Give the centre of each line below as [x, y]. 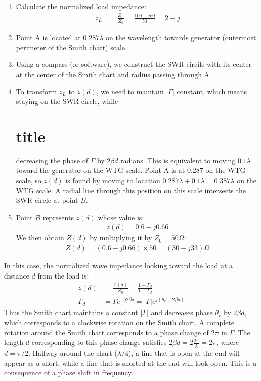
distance [17, 275]
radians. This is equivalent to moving [178, 160]
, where [228, 342]
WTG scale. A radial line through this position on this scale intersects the [131, 190]
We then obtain [40, 238]
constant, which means [212, 91]
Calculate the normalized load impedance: [81, 6]
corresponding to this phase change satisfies [99, 342]
